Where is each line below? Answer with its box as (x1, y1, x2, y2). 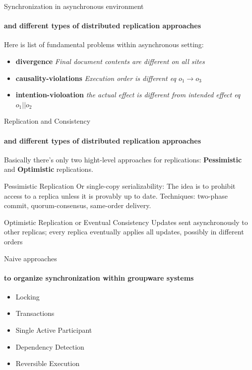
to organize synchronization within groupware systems (4, 272, 194, 283)
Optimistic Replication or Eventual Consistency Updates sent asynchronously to (4, 217, 248, 227)
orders (4, 236, 23, 246)
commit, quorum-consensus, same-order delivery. (4, 200, 151, 211)
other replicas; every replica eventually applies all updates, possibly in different (4, 226, 244, 237)
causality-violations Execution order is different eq (15, 73, 176, 83)
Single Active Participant (15, 325, 92, 335)
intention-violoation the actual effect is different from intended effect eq (15, 89, 241, 100)
